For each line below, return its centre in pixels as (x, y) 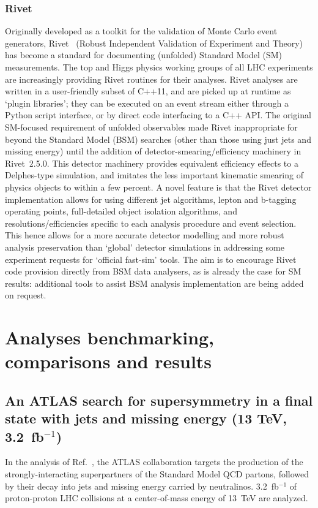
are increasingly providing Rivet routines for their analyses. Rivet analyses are (151, 79)
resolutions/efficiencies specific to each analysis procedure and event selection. (151, 223)
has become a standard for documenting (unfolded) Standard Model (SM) (144, 55)
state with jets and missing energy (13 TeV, (146, 418)
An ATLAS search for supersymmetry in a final (159, 400)
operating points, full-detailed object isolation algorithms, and (121, 211)
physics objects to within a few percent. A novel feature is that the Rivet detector (158, 187)
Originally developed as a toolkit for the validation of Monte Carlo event (141, 31)
